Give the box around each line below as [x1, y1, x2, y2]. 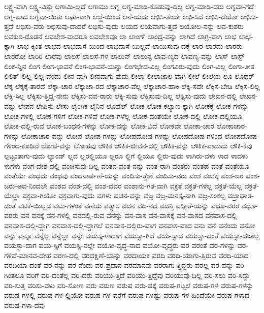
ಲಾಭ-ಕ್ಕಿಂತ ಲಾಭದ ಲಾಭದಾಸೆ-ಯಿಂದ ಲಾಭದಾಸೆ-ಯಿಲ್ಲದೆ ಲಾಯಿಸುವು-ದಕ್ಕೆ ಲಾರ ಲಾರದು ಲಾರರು [16, 41, 243, 51]
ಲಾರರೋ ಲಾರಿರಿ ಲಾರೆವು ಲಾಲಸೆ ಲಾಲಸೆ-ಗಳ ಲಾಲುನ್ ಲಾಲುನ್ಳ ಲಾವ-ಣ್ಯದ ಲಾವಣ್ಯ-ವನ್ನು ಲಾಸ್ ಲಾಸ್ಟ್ [4, 50, 245, 61]
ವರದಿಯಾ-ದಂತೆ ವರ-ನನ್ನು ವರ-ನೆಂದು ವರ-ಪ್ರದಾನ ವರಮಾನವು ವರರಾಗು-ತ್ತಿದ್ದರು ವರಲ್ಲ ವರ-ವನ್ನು [4, 260, 234, 270]
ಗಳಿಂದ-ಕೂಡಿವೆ [4, 140, 39, 151]
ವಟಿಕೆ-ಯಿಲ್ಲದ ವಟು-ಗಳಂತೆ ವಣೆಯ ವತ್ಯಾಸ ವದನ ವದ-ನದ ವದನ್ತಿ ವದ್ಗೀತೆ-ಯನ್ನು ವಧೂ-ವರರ [18, 200, 240, 210]
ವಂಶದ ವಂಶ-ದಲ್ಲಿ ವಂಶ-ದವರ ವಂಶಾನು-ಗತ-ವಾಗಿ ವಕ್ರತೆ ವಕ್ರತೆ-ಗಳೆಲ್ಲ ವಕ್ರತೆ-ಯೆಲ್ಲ [50, 180, 242, 191]
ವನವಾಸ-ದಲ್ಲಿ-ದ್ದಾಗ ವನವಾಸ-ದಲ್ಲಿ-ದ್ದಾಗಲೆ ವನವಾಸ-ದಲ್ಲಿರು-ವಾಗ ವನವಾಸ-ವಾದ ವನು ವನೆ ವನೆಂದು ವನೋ [4, 220, 255, 231]
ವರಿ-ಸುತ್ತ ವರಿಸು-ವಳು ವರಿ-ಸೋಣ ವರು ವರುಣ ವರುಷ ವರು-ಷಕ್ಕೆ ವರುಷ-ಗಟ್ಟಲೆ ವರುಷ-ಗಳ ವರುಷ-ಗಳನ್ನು [4, 279, 253, 290]
